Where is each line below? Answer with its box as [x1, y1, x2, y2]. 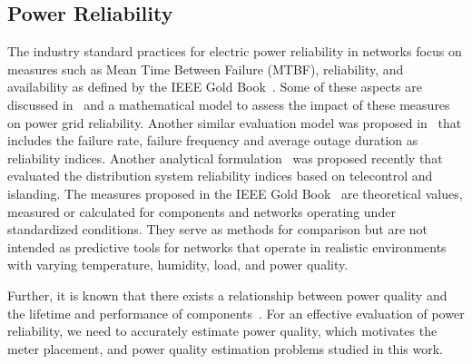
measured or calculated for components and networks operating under [7, 202, 396, 221]
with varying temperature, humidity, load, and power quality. [7, 255, 349, 274]
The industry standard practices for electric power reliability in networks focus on [7, 42, 462, 61]
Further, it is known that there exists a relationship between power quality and [7, 285, 447, 304]
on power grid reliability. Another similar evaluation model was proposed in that [7, 113, 462, 132]
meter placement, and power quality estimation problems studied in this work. [7, 339, 443, 358]
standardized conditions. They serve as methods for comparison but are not [7, 220, 428, 239]
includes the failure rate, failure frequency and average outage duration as [7, 131, 418, 150]
